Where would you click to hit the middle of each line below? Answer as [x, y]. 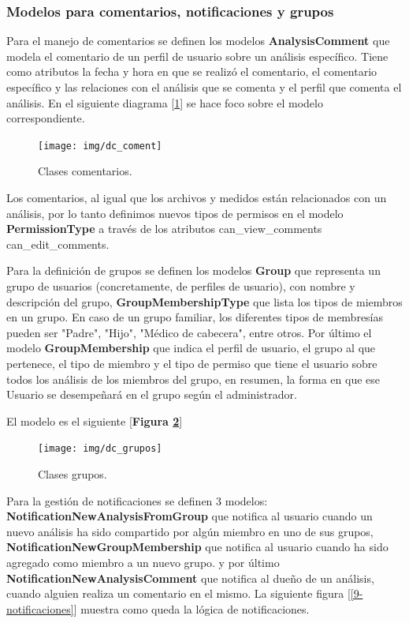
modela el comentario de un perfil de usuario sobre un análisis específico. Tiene [197, 56]
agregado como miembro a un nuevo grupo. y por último [143, 562]
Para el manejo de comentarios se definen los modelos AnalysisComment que [198, 41]
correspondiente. [46, 118]
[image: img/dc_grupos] [100, 449]
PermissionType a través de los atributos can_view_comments [164, 229]
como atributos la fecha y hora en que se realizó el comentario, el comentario [192, 71]
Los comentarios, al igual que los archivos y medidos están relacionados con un [197, 198]
